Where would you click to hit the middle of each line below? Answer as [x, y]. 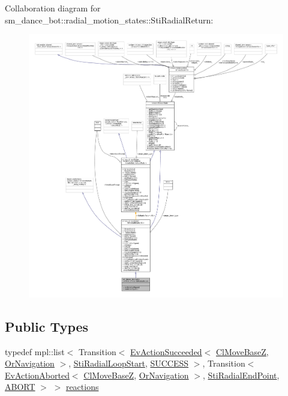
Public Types [47, 326]
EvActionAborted [37, 375]
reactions [82, 387]
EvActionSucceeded [166, 351]
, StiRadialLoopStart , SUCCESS [129, 363]
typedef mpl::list [35, 351]
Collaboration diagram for [53, 8]
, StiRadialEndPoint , [241, 375]
